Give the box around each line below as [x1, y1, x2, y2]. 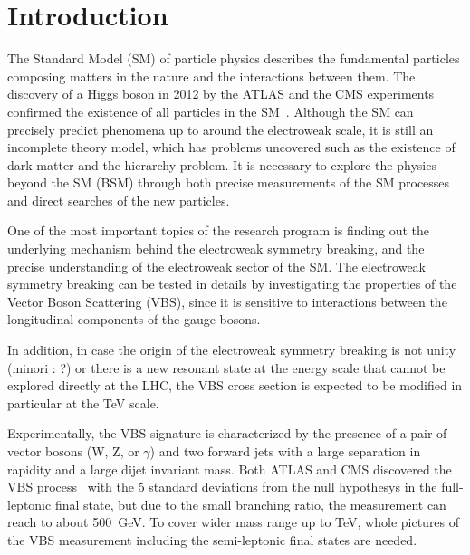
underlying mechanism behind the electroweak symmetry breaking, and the [7, 239, 425, 258]
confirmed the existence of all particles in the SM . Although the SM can [7, 101, 414, 120]
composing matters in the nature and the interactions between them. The [7, 66, 416, 85]
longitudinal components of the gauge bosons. [7, 310, 261, 329]
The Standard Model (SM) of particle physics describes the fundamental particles [7, 49, 460, 68]
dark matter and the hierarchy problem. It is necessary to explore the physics [7, 155, 436, 174]
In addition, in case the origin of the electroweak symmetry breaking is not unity [7, 340, 456, 359]
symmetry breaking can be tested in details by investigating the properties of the [7, 274, 457, 293]
